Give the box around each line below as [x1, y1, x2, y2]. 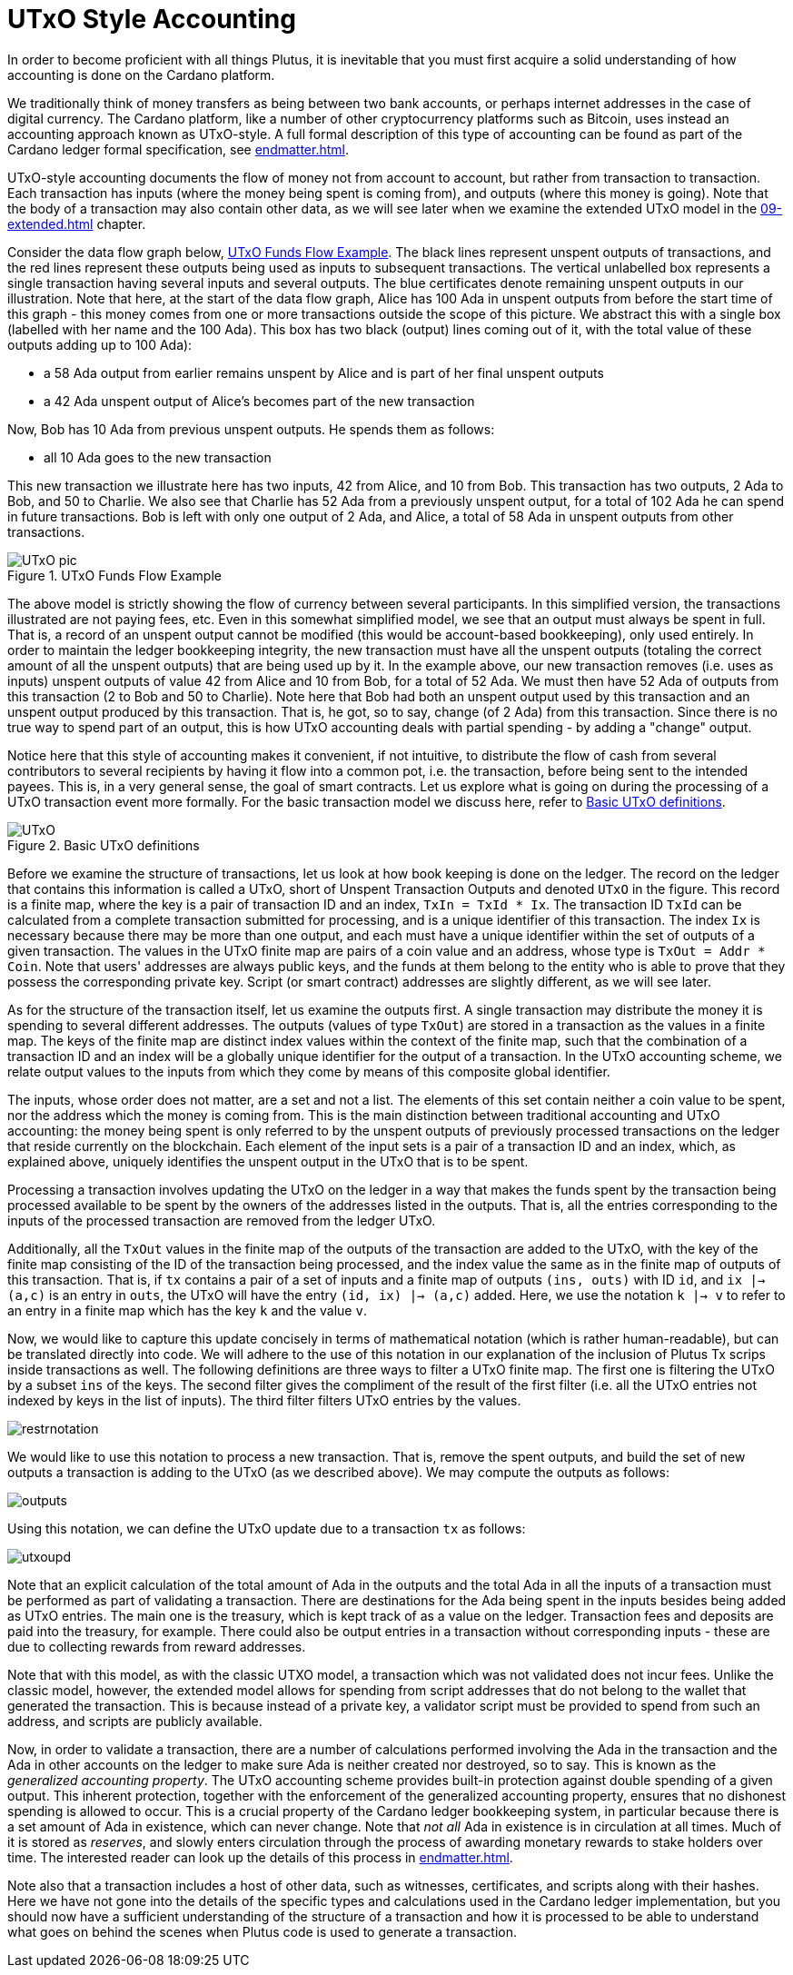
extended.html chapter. [7, 215, 146, 232]
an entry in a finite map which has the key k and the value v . [7, 1302, 367, 1318]
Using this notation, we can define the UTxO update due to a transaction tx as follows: [7, 1520, 526, 1536]
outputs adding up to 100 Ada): [7, 336, 193, 352]
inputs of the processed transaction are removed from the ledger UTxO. [7, 1212, 436, 1228]
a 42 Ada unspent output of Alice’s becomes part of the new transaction [44, 392, 475, 409]
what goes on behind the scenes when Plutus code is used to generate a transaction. [7, 1923, 517, 1940]
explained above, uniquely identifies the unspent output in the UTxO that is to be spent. [7, 1153, 529, 1169]
